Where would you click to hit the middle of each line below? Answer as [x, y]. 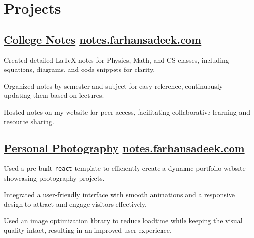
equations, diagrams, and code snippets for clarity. [80, 69]
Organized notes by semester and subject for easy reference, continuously [114, 85]
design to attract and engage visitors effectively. [75, 204]
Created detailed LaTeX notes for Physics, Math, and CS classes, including [116, 59]
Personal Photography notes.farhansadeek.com [124, 148]
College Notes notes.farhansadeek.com [103, 39]
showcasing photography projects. [54, 178]
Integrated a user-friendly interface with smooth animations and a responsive [119, 194]
